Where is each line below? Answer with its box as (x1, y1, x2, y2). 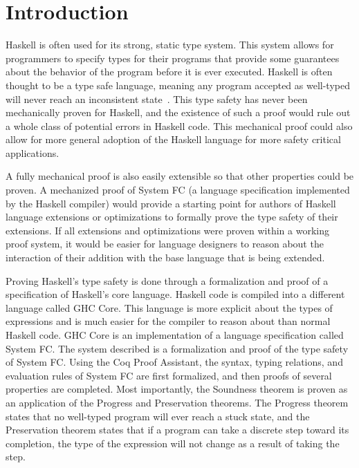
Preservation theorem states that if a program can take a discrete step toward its (6, 422, 349, 437)
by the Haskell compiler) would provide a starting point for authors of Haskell (6, 196, 336, 210)
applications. (6, 145, 59, 160)
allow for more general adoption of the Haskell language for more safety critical (6, 132, 341, 147)
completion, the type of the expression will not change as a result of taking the (6, 436, 340, 450)
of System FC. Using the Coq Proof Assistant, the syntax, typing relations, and (6, 355, 343, 369)
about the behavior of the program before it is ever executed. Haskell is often (6, 64, 333, 79)
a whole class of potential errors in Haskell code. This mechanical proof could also (6, 118, 353, 133)
